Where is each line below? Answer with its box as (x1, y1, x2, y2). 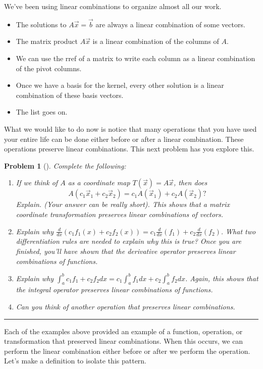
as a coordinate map (68, 177, 130, 188)
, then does (173, 177, 207, 188)
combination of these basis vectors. (16, 89, 124, 100)
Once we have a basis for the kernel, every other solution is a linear (16, 80, 224, 90)
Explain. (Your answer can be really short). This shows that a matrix (16, 199, 230, 209)
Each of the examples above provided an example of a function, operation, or (4, 326, 243, 336)
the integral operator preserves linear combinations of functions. (16, 284, 213, 295)
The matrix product (16, 36, 78, 46)
